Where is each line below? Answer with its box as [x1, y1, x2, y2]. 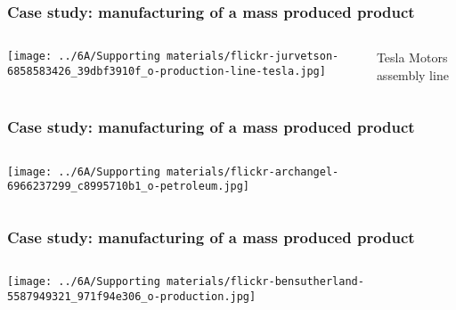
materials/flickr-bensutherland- [166, 275, 364, 289]
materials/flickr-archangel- [166, 165, 339, 178]
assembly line [376, 65, 449, 84]
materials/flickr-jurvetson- [166, 50, 339, 63]
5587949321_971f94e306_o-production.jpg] [7, 290, 256, 303]
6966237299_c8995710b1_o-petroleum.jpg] [7, 180, 250, 193]
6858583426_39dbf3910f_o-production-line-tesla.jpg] [7, 64, 326, 77]
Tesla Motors [376, 48, 448, 67]
